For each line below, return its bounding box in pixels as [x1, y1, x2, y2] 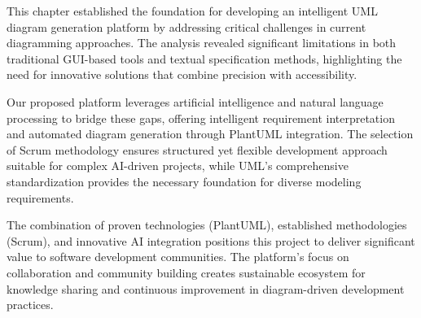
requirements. [7, 189, 74, 206]
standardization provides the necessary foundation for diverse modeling [7, 172, 362, 189]
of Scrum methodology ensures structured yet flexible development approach [7, 141, 388, 158]
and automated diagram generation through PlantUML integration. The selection [7, 125, 414, 142]
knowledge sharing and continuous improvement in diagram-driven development [7, 280, 405, 297]
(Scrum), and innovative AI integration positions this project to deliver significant [7, 232, 415, 249]
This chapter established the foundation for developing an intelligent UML [7, 2, 378, 19]
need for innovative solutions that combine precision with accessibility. [7, 66, 357, 83]
